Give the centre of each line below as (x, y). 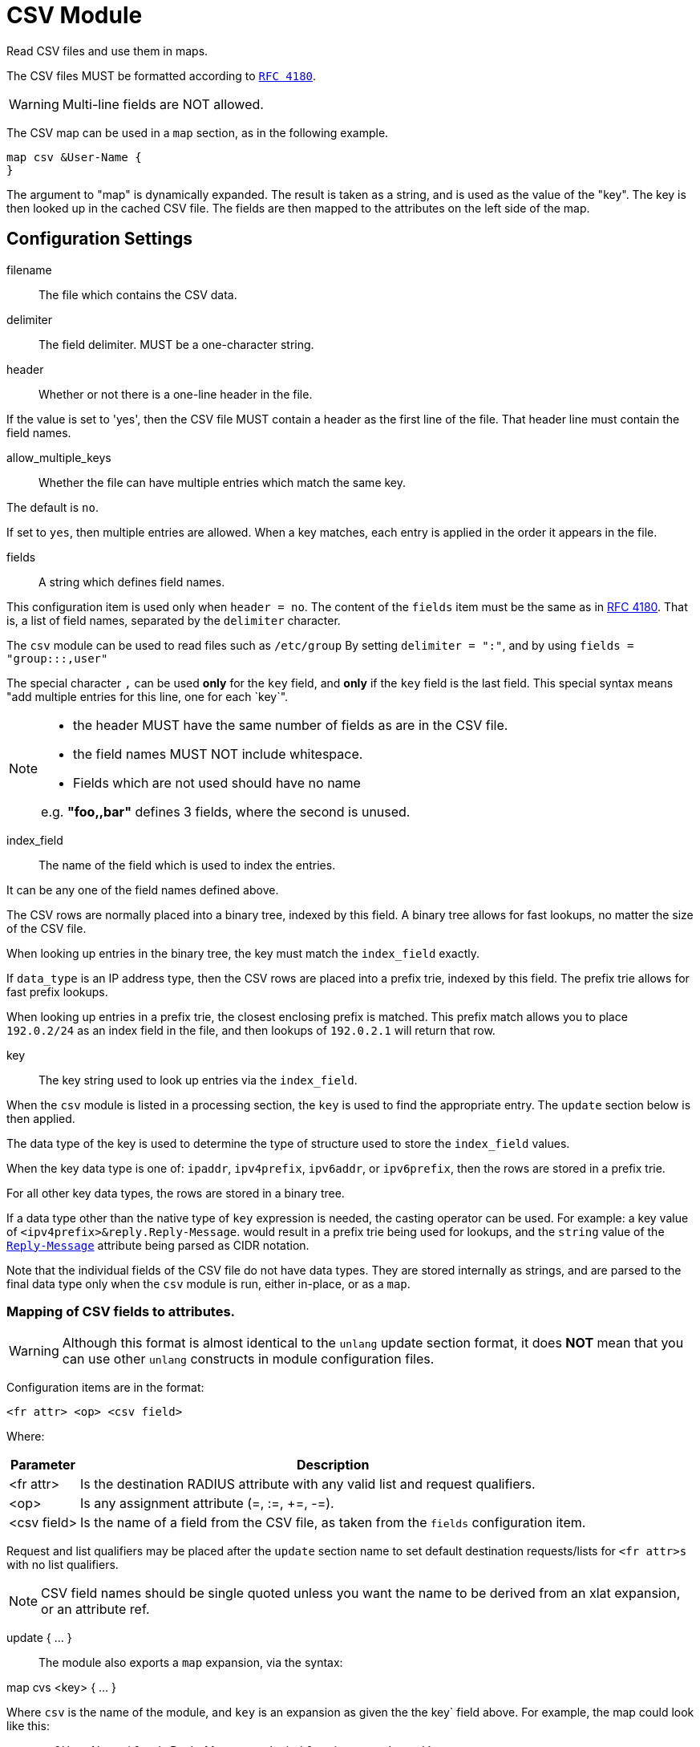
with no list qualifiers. (63, 1565)
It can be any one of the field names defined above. (143, 890)
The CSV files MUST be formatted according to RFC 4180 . (162, 75)
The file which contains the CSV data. (138, 294)
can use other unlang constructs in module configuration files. (248, 1359)
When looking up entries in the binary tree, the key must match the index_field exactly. (243, 953)
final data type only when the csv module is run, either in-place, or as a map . (208, 1283)
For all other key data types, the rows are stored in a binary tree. (176, 1193)
